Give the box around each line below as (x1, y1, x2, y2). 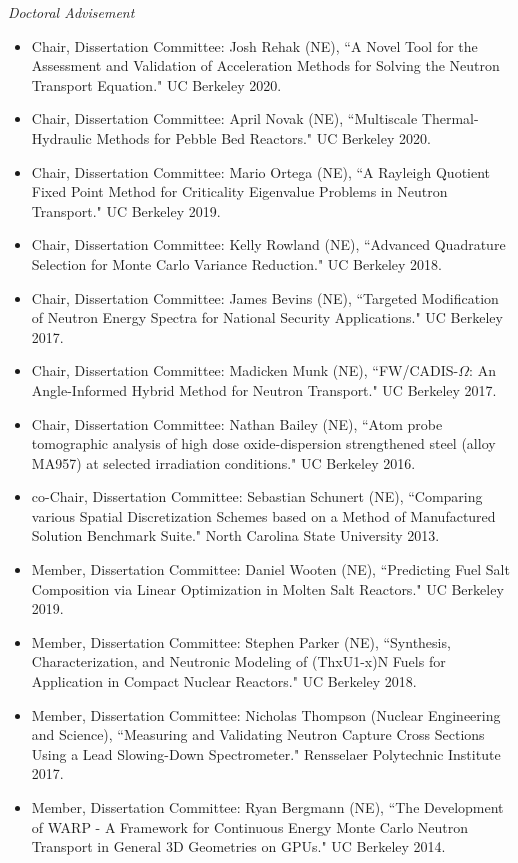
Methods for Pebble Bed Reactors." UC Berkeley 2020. (96, 127, 431, 148)
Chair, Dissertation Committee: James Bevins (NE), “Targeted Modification (31, 287, 499, 308)
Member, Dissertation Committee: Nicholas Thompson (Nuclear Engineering (31, 704, 501, 725)
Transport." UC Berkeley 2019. (31, 200, 221, 221)
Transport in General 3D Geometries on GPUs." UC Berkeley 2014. (31, 836, 446, 857)
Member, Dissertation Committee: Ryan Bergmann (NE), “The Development (31, 797, 504, 817)
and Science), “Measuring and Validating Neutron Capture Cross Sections (31, 724, 485, 745)
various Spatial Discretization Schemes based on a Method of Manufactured (31, 505, 496, 526)
